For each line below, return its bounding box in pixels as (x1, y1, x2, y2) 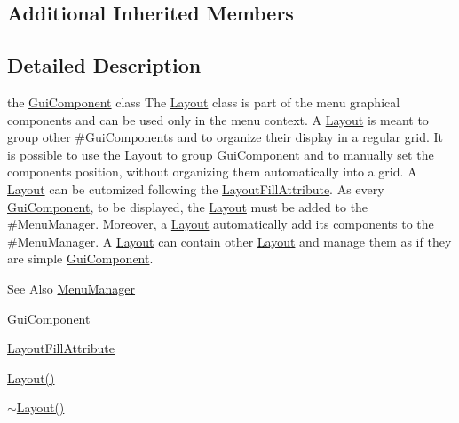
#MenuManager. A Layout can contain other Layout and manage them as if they (7, 231, 452, 250)
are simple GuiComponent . (7, 249, 154, 268)
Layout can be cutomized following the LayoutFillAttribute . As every (7, 179, 384, 198)
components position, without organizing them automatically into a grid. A (7, 162, 417, 181)
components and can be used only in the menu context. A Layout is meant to (7, 110, 429, 129)
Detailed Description (7, 51, 202, 79)
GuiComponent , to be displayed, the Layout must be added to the (7, 197, 368, 215)
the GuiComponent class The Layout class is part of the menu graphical (7, 92, 400, 111)
